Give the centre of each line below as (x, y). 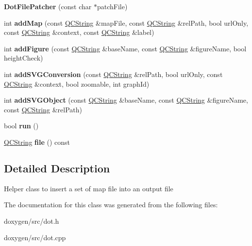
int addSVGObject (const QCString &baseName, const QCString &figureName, (126, 100)
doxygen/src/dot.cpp (35, 237)
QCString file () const (37, 142)
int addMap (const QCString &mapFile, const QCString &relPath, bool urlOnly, (126, 23)
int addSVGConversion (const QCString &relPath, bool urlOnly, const (113, 74)
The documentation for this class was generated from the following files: (111, 205)
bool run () (21, 126)
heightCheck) (24, 58)
